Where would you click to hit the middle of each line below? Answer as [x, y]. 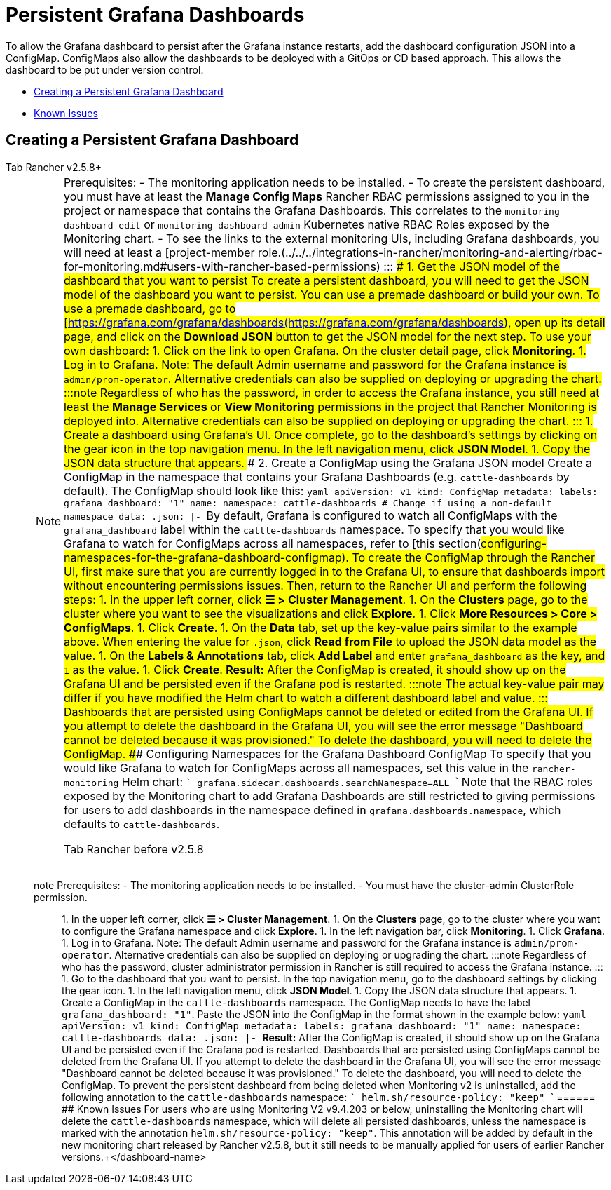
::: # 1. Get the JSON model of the [472, 266]
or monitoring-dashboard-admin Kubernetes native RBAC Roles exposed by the [346, 224]
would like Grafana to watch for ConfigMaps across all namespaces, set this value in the [296, 768]
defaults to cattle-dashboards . [142, 824]
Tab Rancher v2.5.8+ [54, 167]
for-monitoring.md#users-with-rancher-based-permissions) [222, 266]
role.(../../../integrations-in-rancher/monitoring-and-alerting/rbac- [430, 252]
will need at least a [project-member [159, 252]
